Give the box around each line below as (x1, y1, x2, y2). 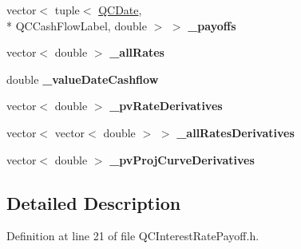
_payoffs (188, 17, 236, 34)
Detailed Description (6, 190, 181, 215)
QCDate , (98, 2, 142, 18)
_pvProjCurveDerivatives (109, 151, 255, 168)
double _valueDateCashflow (6, 70, 159, 87)
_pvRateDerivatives (109, 97, 223, 114)
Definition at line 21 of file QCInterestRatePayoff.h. (6, 227, 259, 244)
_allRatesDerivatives (176, 124, 295, 140)
